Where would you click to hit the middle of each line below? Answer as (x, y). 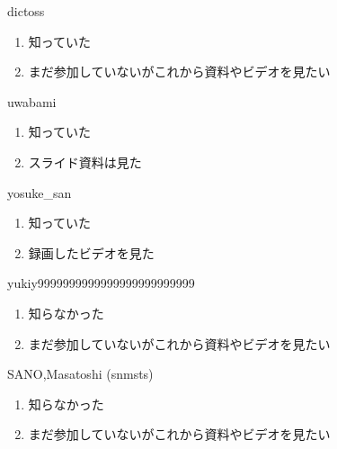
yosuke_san (40, 192)
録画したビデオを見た (91, 252)
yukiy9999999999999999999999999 (101, 283)
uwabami (32, 101)
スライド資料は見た (85, 162)
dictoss (26, 11)
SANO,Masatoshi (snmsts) (80, 374)
